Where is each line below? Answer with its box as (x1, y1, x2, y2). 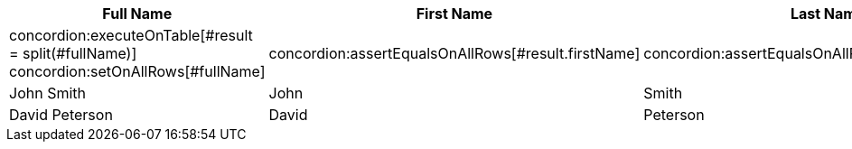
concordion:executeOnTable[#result (9, 26, 253, 44)
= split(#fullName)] (9, 44, 137, 62)
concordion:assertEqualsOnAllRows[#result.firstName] (268, 44, 641, 62)
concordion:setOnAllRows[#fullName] (9, 62, 266, 80)
